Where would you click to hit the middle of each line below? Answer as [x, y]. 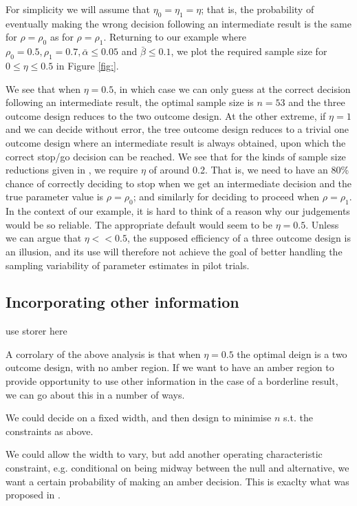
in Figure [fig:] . [87, 65]
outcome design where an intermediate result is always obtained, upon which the [176, 142]
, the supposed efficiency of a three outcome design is [239, 238]
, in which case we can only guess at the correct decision [232, 88]
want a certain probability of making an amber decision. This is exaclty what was [177, 481]
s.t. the [298, 418]
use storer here [36, 331]
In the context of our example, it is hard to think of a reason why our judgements [178, 211]
